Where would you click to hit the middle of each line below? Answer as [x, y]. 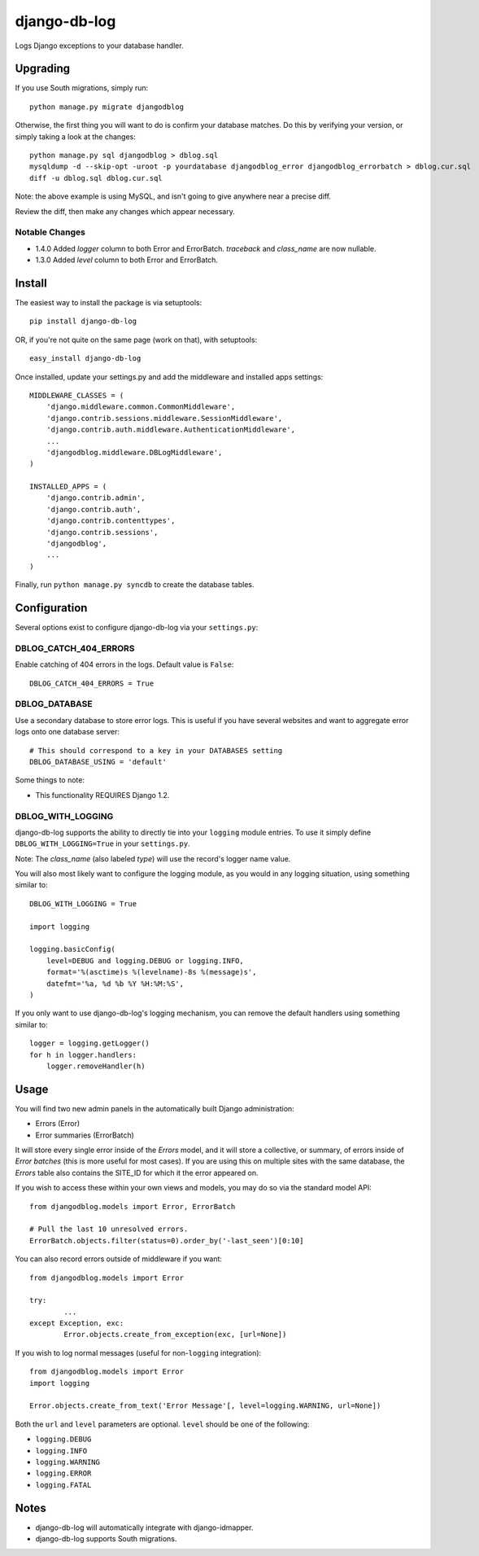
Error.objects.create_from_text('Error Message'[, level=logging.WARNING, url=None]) [205, 1406]
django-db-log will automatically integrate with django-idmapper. [144, 1528]
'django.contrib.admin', [96, 498]
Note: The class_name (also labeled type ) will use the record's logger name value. [153, 858]
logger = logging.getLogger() [90, 1043]
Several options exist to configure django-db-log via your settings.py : [137, 628]
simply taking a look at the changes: [75, 136]
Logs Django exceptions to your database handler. [99, 46]
